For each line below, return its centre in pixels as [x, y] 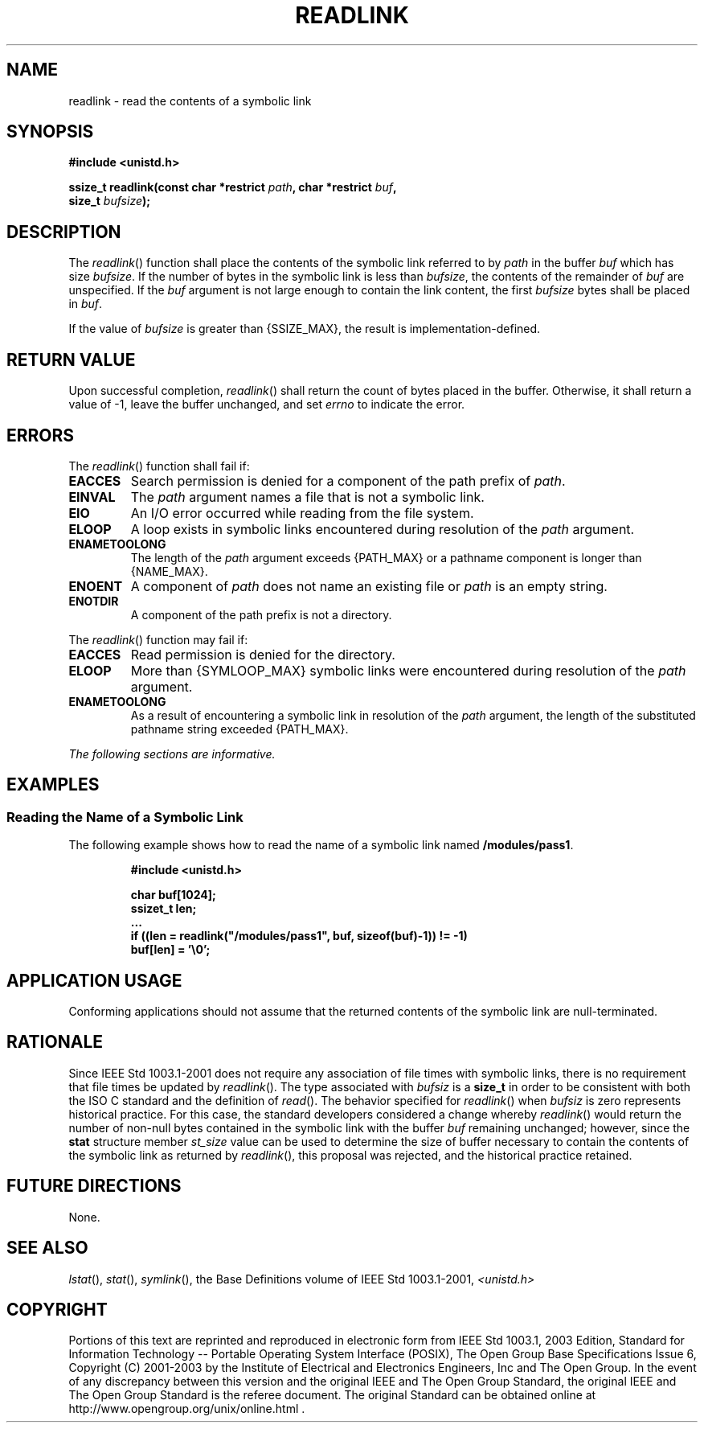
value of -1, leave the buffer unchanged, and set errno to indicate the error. [267, 404]
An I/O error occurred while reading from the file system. [302, 513]
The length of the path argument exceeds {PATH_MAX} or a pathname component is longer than [386, 557]
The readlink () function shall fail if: [159, 466]
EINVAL [92, 497]
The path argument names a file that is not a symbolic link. [307, 497]
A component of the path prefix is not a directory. [261, 614]
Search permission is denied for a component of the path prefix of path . [348, 480]
